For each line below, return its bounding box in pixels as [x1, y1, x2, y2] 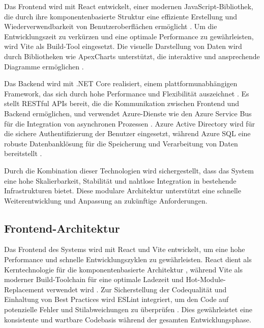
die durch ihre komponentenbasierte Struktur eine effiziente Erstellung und [4, 11, 237, 21]
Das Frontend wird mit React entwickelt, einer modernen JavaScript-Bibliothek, [4, 1, 253, 11]
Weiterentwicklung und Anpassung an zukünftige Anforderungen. [4, 195, 208, 206]
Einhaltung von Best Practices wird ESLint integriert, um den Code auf [4, 294, 229, 305]
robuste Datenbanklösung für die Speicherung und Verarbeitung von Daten [4, 138, 238, 148]
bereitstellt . [4, 148, 42, 159]
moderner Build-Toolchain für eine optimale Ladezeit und [4, 274, 184, 285]
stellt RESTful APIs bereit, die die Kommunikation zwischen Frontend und [4, 98, 239, 109]
